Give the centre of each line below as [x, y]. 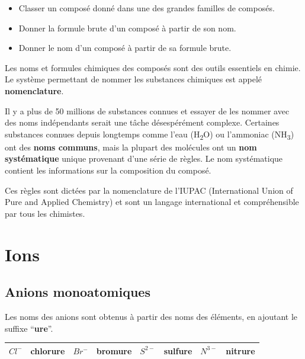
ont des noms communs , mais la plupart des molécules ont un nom [131, 147]
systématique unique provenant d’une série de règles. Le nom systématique [144, 158]
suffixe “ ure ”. [29, 328]
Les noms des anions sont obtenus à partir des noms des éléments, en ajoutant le [151, 317]
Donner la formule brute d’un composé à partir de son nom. [127, 28]
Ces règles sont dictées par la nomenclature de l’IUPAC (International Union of [149, 190]
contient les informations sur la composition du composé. [108, 170]
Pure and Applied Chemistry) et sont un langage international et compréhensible [152, 202]
